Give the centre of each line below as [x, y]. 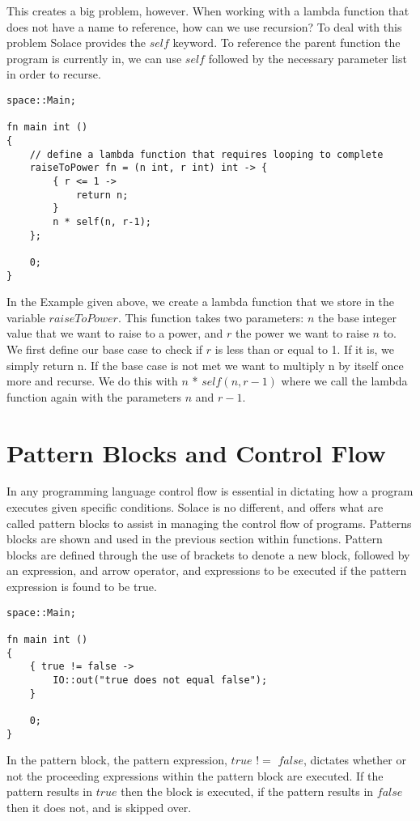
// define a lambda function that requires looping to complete [206, 154]
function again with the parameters [94, 396]
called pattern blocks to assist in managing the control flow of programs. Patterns [209, 523]
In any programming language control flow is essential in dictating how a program [210, 491]
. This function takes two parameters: [211, 317]
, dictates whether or [355, 760]
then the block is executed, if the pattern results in [247, 791]
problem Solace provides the [76, 43]
